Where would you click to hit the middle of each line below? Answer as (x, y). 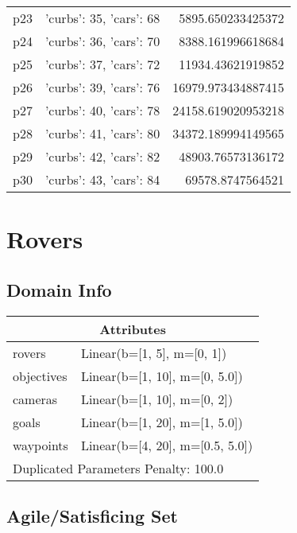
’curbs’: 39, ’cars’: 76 (102, 87)
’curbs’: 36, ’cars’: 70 (102, 41)
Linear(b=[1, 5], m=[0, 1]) (154, 352)
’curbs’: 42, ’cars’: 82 (102, 156)
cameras (35, 399)
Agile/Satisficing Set (92, 515)
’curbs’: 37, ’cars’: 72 (102, 64)
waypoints (40, 445)
